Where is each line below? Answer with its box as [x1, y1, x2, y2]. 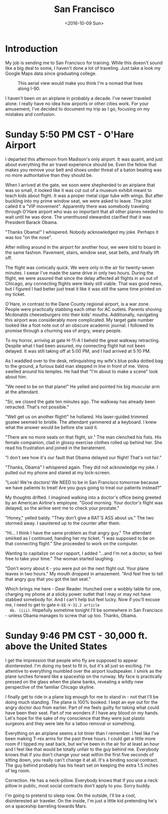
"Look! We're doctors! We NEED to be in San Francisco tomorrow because [5, 479, 159, 485]
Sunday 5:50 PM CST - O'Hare [5, 129, 134, 140]
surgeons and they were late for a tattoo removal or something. [5, 720, 135, 727]
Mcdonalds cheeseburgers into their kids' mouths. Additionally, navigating [5, 312, 159, 318]
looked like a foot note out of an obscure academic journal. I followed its [5, 322, 154, 328]
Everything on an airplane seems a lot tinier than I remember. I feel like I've [5, 730, 159, 736]
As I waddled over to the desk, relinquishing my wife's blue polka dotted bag [5, 358, 163, 364]
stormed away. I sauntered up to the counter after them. [5, 520, 121, 526]
